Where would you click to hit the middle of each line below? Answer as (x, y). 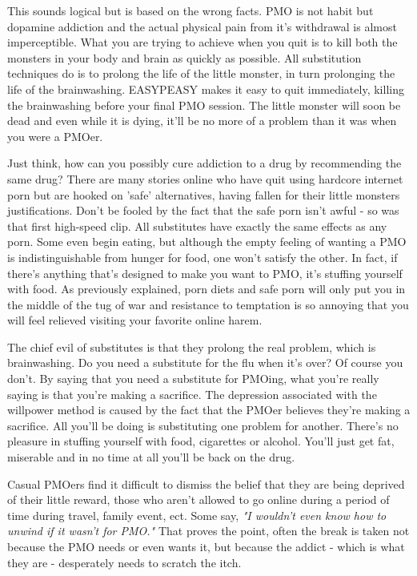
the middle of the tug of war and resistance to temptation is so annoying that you (208, 304)
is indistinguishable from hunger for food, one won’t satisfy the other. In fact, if (202, 257)
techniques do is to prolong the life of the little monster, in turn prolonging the (201, 73)
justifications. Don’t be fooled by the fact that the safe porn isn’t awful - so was (203, 210)
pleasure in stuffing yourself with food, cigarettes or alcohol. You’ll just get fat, (201, 441)
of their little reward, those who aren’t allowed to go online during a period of (198, 499)
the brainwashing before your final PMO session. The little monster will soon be (204, 105)
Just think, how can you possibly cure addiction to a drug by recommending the (204, 163)
